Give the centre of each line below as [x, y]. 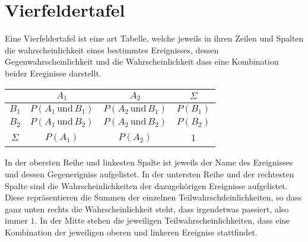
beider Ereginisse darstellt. [53, 73]
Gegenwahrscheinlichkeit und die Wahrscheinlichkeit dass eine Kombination [142, 61]
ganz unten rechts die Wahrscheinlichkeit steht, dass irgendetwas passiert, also [147, 208]
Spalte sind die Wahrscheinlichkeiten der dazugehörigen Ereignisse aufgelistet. [146, 185]
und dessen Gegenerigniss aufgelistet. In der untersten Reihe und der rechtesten [150, 174]
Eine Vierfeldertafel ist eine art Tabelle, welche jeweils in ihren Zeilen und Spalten [154, 38]
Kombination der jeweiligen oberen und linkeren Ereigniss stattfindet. [131, 232]
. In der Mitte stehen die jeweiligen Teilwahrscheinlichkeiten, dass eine [162, 220]
